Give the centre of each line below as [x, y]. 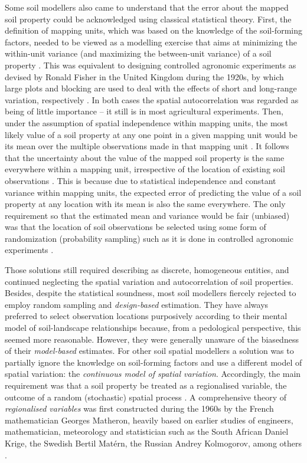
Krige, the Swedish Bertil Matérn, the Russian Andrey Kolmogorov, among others [153, 443]
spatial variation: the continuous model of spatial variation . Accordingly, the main [153, 374]
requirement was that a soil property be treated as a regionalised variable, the [146, 385]
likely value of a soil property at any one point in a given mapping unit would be [151, 134]
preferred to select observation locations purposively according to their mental [146, 316]
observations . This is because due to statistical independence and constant [141, 180]
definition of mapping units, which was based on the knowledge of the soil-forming [153, 30]
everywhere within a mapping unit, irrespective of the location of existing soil [145, 169]
